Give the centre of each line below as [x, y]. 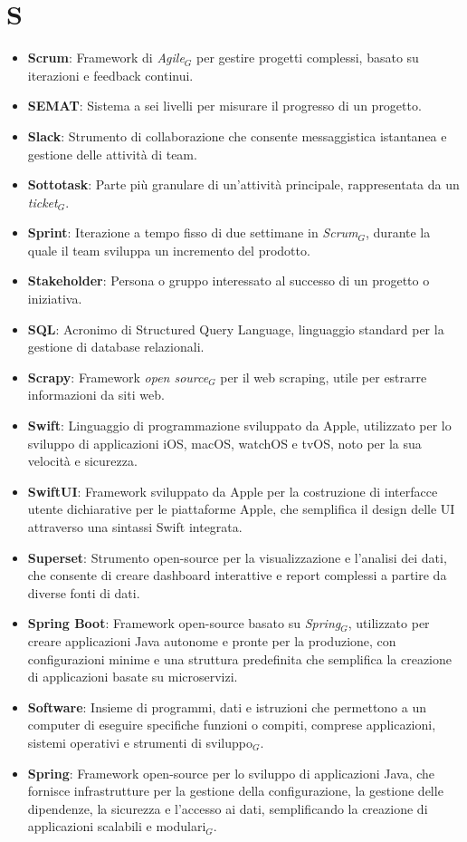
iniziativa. [55, 299]
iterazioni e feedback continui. [110, 75]
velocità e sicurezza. [82, 461]
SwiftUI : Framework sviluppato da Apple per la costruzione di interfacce [233, 491]
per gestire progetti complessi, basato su [308, 58]
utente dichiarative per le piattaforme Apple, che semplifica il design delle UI [241, 509]
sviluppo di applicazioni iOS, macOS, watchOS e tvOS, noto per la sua [224, 443]
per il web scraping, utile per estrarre [324, 377]
